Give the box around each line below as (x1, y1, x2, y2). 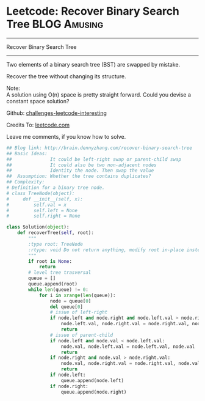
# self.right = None (6, 213, 81, 219)
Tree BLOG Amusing (6, 17, 104, 31)
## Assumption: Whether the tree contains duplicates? (6, 173, 151, 180)
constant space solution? (6, 97, 70, 105)
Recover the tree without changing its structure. (6, 72, 126, 80)
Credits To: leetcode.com (6, 121, 70, 128)
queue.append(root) (28, 281, 78, 287)
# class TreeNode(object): (6, 190, 75, 196)
